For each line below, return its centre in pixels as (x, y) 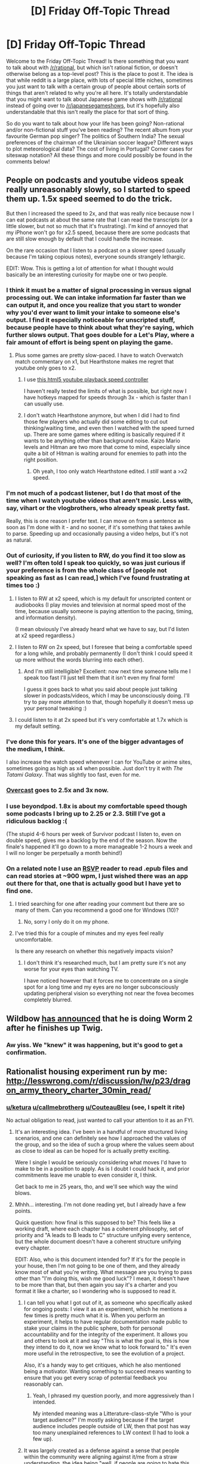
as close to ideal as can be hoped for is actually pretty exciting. (93, 1151)
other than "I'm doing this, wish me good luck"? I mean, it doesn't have (102, 1278)
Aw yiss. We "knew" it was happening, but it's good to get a (95, 1045)
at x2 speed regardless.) (45, 635)
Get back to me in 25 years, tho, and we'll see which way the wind (96, 1187)
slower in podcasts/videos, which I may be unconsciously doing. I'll (107, 695)
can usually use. (44, 404)
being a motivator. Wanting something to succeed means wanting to (107, 1371)
